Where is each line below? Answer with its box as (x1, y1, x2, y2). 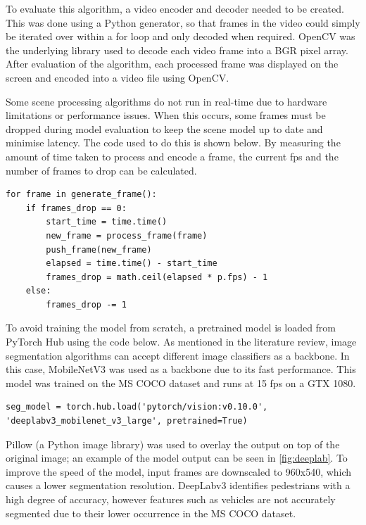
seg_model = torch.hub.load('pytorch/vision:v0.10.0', (6, 402, 268, 412)
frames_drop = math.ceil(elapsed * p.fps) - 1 (46, 272, 268, 282)
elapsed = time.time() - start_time (46, 258, 217, 269)
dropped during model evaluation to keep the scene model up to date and (6, 121, 323, 136)
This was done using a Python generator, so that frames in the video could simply (6, 15, 360, 30)
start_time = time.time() (46, 217, 168, 227)
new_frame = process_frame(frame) (46, 230, 208, 241)
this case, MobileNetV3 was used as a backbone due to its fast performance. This (6, 362, 356, 377)
